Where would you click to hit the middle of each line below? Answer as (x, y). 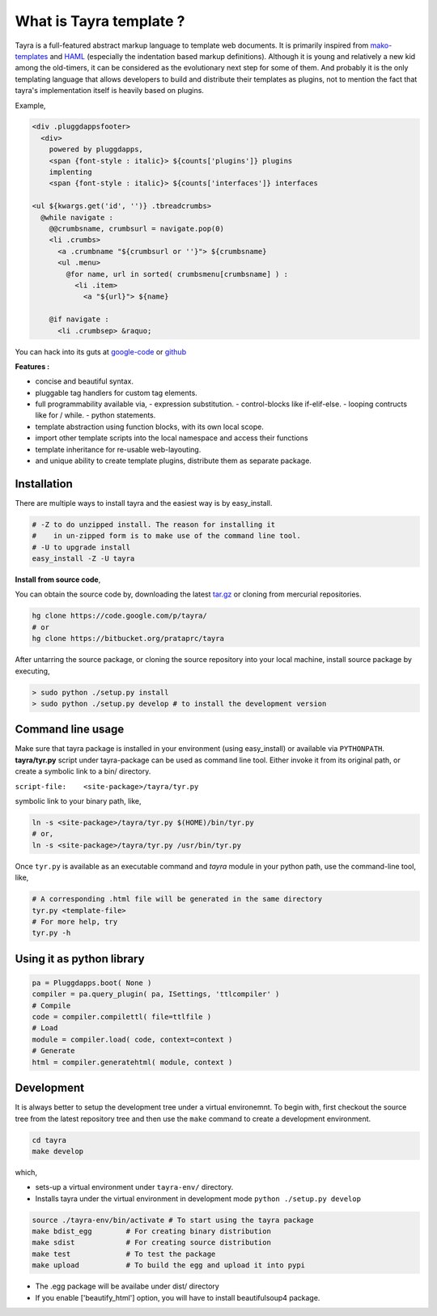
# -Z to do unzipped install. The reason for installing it (154, 524)
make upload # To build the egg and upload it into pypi (169, 1265)
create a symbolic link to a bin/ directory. (83, 771)
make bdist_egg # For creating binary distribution (151, 1231)
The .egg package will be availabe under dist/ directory (127, 1286)
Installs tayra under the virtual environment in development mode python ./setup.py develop (198, 1199)
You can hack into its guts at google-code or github (100, 351)
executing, (32, 671)
